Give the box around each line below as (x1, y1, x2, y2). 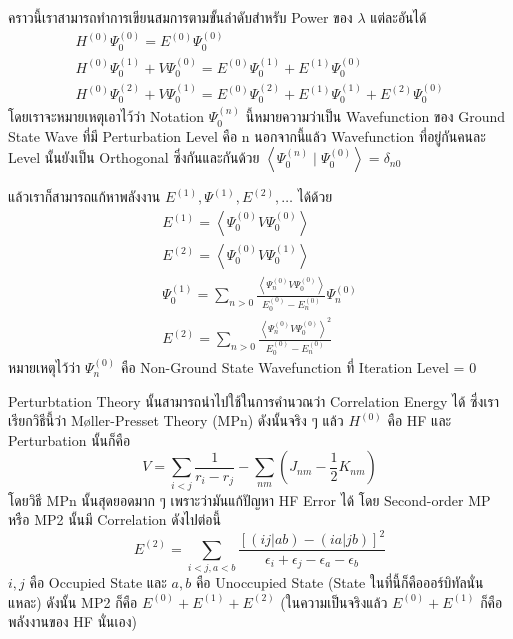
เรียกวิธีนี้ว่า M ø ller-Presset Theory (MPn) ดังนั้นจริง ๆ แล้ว (8, 410, 344, 431)
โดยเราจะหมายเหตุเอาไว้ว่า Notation (8, 106, 205, 127)
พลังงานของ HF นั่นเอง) (8, 611, 138, 632)
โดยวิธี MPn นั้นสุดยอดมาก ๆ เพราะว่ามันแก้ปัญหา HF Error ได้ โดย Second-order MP (8, 489, 491, 510)
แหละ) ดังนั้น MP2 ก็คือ (8, 591, 138, 612)
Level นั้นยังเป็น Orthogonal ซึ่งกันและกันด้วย (8, 147, 260, 168)
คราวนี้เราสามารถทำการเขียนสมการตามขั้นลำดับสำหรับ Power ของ (8, 7, 353, 27)
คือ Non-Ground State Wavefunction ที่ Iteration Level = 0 (120, 357, 477, 378)
